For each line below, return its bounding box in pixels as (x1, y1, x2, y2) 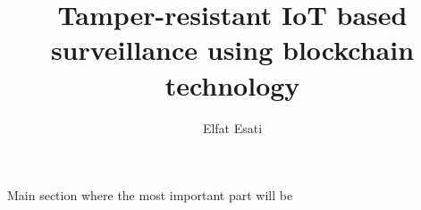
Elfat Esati (202, 118, 263, 137)
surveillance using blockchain (50, 31, 415, 68)
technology (164, 66, 300, 103)
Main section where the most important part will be (7, 186, 293, 205)
